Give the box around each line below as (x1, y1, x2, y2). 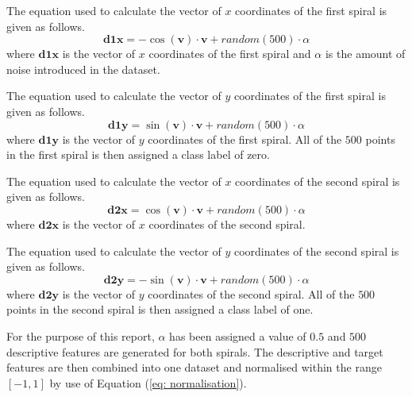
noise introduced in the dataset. (6, 60, 160, 77)
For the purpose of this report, (6, 327, 155, 344)
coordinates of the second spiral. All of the (148, 285, 355, 302)
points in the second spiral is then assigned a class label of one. (6, 301, 314, 318)
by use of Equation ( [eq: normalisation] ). (49, 374, 247, 391)
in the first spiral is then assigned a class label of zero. (6, 146, 270, 163)
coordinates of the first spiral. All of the (148, 130, 342, 147)
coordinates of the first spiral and (148, 45, 311, 62)
